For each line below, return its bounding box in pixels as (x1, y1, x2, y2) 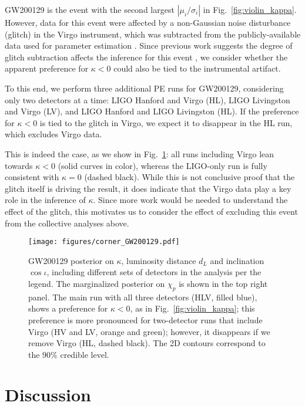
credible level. (60, 348, 109, 360)
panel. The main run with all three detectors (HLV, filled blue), (28, 290, 257, 303)
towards (5, 159, 33, 171)
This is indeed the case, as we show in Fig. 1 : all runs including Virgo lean (5, 147, 274, 160)
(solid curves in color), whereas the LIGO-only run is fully (58, 159, 267, 171)
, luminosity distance (121, 254, 196, 266)
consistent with (5, 171, 59, 183)
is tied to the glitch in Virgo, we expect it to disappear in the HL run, (39, 116, 293, 128)
